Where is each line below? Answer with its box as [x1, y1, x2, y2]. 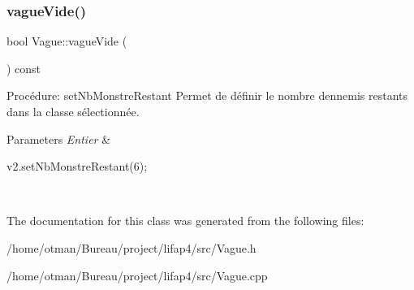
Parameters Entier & [6, 130, 111, 147]
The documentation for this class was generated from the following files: [6, 212, 364, 229]
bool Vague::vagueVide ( [6, 32, 127, 50]
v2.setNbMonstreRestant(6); [6, 158, 148, 175]
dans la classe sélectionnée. [6, 103, 140, 119]
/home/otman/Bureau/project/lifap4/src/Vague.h [6, 239, 257, 256]
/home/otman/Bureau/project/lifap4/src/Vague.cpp [6, 266, 268, 284]
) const [6, 59, 41, 76]
